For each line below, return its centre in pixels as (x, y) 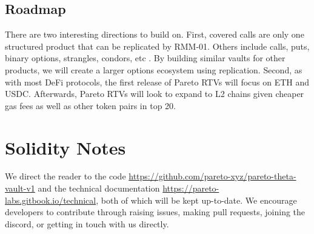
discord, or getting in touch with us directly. (87, 223)
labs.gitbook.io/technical (51, 200)
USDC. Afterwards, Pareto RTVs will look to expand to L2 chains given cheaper (155, 94)
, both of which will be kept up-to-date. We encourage (196, 200)
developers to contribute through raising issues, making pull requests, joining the (155, 212)
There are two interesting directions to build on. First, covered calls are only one (155, 34)
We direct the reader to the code (65, 176)
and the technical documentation (99, 188)
